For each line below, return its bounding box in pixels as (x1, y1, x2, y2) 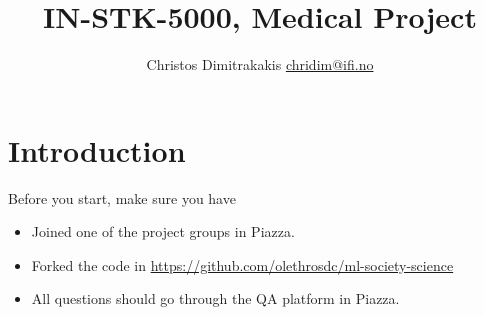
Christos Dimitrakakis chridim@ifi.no (146, 54, 374, 75)
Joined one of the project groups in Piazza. (31, 221, 295, 242)
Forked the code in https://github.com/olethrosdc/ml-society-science (31, 254, 454, 275)
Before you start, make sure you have (8, 187, 236, 208)
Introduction (8, 129, 186, 170)
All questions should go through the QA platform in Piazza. (31, 288, 400, 309)
